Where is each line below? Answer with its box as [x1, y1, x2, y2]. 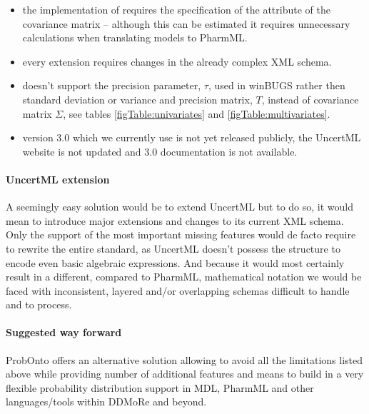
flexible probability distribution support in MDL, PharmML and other [6, 380, 314, 395]
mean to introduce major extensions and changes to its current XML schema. [6, 213, 344, 228]
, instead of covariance [261, 91, 359, 106]
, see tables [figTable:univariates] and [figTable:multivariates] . [63, 106, 330, 121]
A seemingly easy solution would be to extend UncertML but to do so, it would [6, 199, 354, 214]
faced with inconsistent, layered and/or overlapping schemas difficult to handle [6, 283, 350, 298]
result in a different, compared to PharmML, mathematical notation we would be [6, 269, 362, 284]
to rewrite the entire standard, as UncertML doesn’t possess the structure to [6, 241, 340, 256]
